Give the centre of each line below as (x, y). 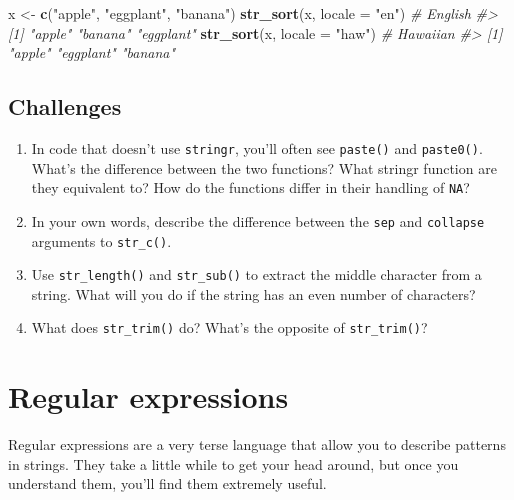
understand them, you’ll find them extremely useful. (167, 483)
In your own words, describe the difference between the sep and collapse (258, 220)
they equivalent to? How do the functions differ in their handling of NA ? (250, 187)
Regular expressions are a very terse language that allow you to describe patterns (257, 444)
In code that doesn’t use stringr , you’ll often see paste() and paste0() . (257, 147)
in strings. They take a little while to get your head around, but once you (233, 463)
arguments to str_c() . (101, 240)
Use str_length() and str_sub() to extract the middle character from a (256, 274)
